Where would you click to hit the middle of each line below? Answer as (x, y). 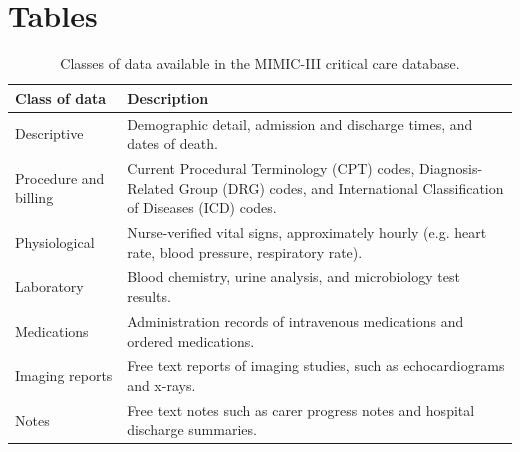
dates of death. (172, 143)
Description (168, 97)
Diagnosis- (451, 168)
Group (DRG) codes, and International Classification (341, 187)
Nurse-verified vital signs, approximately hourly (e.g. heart (307, 232)
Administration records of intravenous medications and (295, 320)
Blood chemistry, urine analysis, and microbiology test (293, 276)
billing (34, 197)
